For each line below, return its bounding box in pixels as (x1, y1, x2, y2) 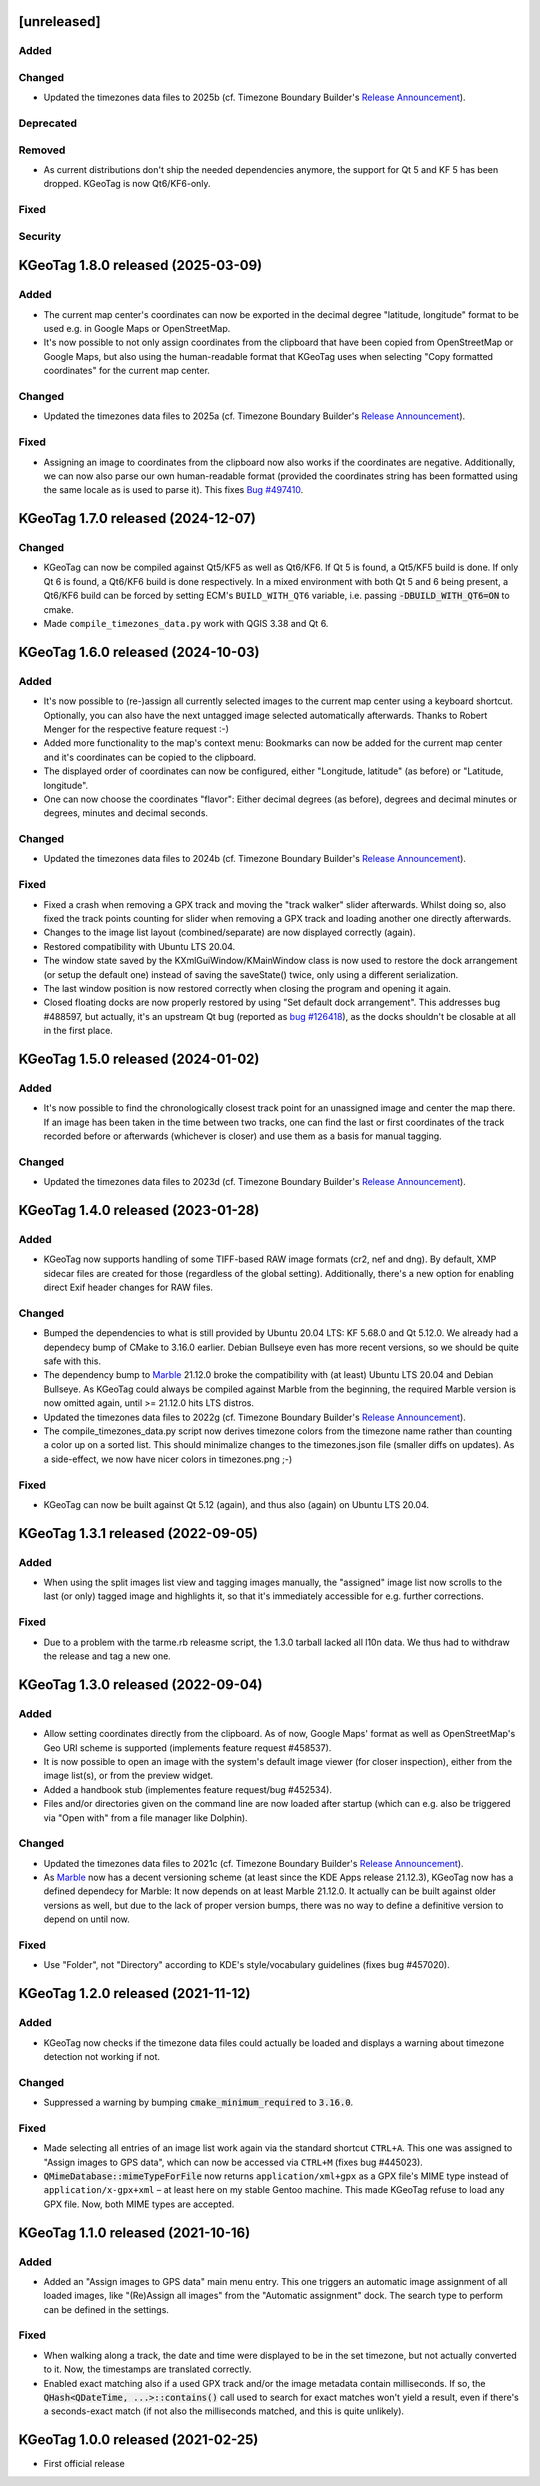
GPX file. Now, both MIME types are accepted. (43, 2198, 235, 2210)
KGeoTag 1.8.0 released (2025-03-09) (18, 257, 263, 274)
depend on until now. (43, 1913, 130, 1925)
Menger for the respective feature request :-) (43, 723, 229, 735)
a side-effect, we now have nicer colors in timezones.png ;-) (43, 1453, 293, 1465)
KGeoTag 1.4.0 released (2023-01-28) (18, 1202, 260, 1219)
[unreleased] (18, 13, 102, 30)
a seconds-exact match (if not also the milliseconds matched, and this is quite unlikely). (43, 2405, 405, 2417)
